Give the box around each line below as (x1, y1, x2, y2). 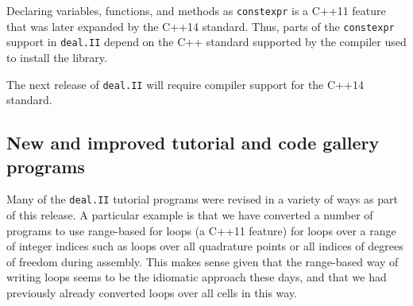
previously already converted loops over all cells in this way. (6, 285, 298, 301)
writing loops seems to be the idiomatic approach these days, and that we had (6, 269, 387, 285)
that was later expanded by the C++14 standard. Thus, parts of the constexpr (6, 17, 395, 34)
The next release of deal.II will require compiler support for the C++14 (6, 76, 364, 92)
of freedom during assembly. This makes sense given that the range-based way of (6, 253, 399, 269)
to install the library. (6, 48, 107, 65)
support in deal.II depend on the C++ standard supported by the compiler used (6, 33, 407, 50)
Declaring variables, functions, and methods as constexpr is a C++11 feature (6, 2, 386, 18)
